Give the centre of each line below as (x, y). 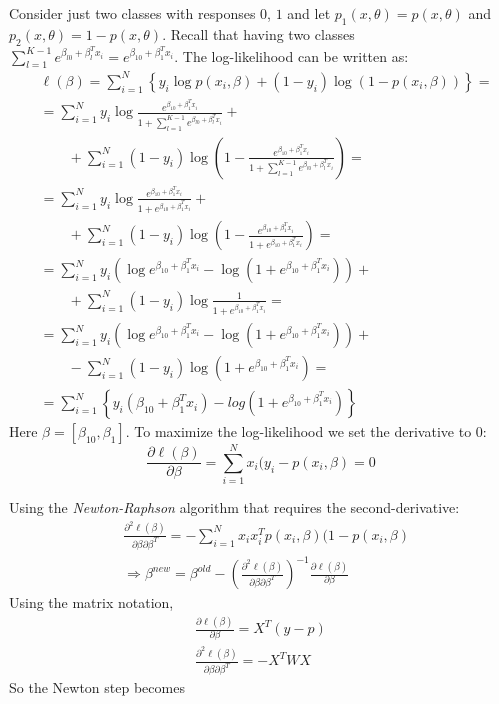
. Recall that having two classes (258, 33)
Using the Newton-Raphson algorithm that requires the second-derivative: (234, 507)
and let (309, 13)
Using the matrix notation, (91, 602)
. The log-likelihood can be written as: (291, 55)
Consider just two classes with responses (132, 13)
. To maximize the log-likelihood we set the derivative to (298, 431)
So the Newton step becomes (97, 687)
